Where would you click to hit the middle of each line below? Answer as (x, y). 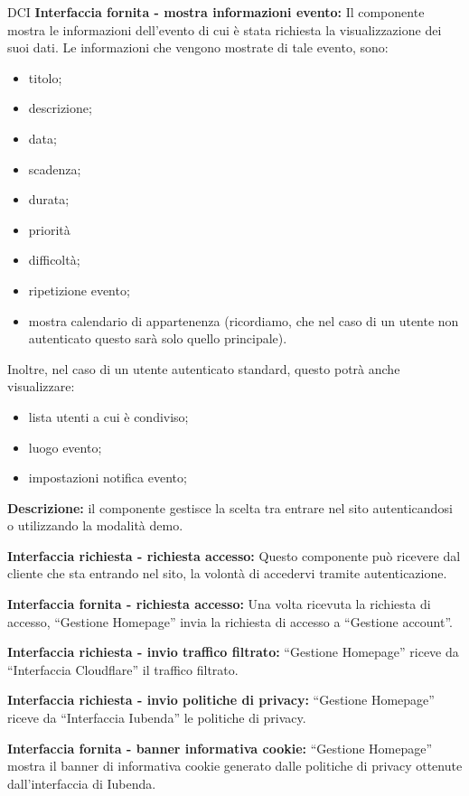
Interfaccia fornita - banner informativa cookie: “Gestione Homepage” (220, 748)
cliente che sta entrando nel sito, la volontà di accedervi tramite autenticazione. (227, 573)
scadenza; (55, 169)
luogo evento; (65, 447)
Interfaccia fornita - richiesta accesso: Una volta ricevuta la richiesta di (219, 604)
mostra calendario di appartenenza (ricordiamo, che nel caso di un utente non (244, 320)
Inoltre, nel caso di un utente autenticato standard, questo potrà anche (204, 368)
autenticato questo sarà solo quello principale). (158, 338)
